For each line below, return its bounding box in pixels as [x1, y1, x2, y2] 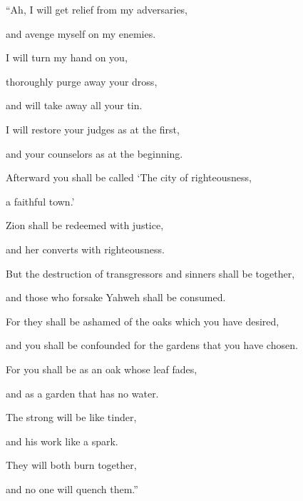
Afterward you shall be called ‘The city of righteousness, [6, 170, 252, 185]
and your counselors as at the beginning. [6, 146, 183, 161]
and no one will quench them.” [6, 481, 138, 496]
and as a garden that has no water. [6, 385, 159, 400]
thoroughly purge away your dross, [6, 74, 158, 88]
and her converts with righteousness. [6, 241, 165, 256]
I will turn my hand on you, [6, 50, 128, 65]
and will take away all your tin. [6, 98, 143, 113]
